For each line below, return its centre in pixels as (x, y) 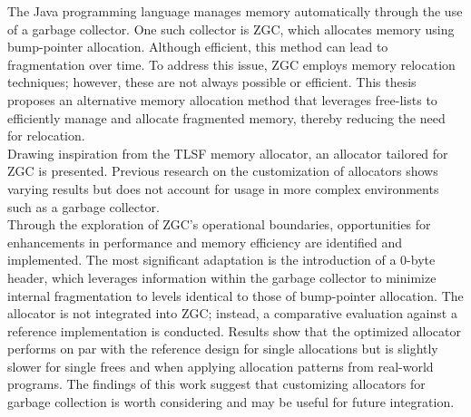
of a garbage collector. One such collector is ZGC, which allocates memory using (231, 29)
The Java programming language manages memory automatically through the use (235, 11)
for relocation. (46, 136)
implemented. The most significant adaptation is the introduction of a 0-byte (221, 260)
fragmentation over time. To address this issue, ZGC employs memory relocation (231, 64)
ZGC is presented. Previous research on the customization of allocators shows (223, 171)
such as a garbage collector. (83, 206)
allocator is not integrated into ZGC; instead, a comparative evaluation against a (232, 313)
